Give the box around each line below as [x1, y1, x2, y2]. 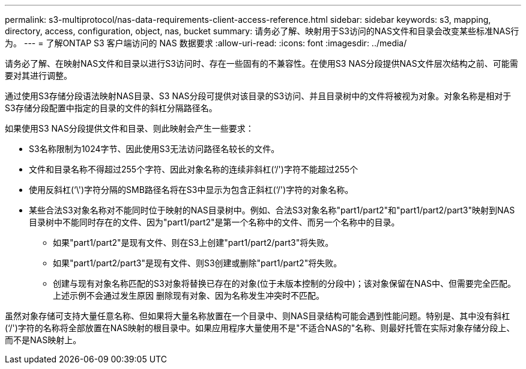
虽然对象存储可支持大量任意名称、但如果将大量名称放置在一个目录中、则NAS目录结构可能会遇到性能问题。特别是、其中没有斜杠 [5, 311, 510, 321]
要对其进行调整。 [5, 70, 72, 81]
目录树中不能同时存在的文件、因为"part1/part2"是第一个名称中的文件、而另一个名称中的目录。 [29, 217, 400, 227]
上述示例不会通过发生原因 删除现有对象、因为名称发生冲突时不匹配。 [53, 290, 324, 300]
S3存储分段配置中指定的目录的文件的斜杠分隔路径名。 [5, 103, 217, 113]
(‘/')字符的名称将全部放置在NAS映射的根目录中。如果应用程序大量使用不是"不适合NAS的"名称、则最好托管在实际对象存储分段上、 [5, 323, 515, 333]
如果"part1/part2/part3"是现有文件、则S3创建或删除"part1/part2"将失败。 [53, 258, 342, 268]
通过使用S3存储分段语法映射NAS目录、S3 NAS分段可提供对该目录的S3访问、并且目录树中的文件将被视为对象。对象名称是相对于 [5, 91, 512, 101]
